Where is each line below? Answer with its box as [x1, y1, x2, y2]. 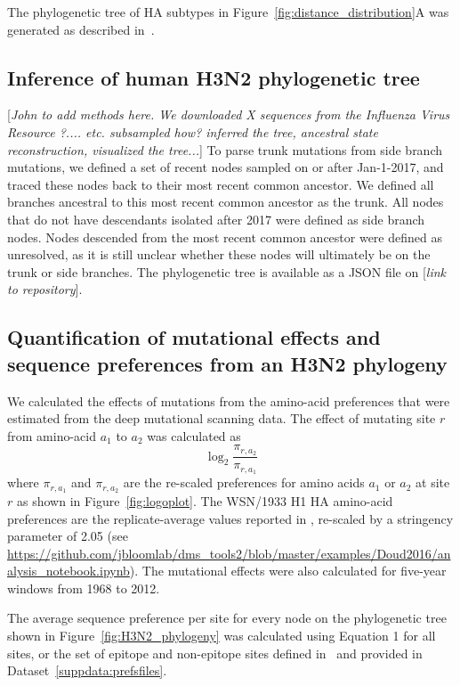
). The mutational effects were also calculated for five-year [129, 561, 447, 580]
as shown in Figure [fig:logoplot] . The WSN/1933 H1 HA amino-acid [16, 491, 393, 510]
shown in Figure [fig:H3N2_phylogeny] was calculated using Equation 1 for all [7, 626, 436, 645]
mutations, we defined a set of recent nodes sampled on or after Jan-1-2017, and [7, 158, 444, 176]
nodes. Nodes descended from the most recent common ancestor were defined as [7, 227, 442, 246]
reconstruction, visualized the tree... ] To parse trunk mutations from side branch [7, 140, 443, 159]
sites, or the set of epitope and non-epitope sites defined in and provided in [7, 643, 423, 662]
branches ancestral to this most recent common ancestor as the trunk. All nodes [7, 192, 444, 211]
